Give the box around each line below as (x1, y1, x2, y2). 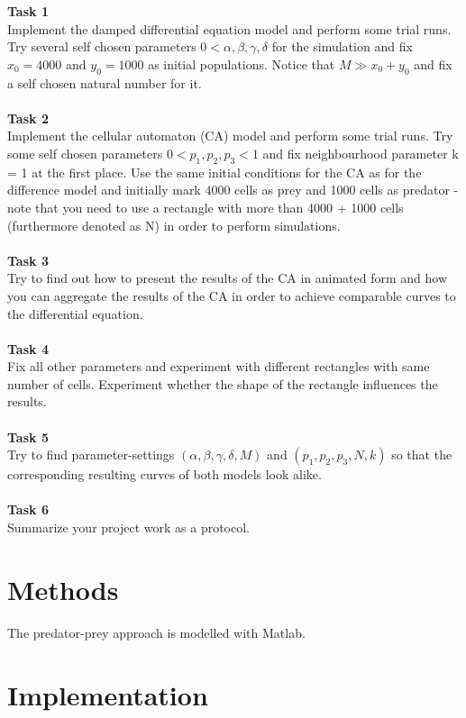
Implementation (7, 676, 208, 713)
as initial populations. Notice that (148, 54, 335, 73)
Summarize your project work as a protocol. (7, 518, 250, 537)
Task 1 (7, 2, 49, 20)
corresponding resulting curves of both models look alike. (7, 465, 322, 484)
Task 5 (7, 427, 49, 446)
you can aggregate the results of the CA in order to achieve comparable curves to (7, 286, 456, 304)
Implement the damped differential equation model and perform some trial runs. (7, 19, 452, 38)
